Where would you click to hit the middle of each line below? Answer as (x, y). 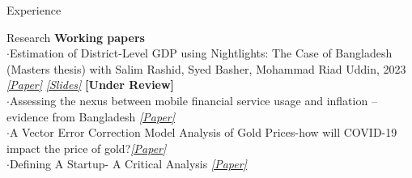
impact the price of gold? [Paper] (87, 148)
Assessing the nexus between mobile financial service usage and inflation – (193, 100)
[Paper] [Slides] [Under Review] (91, 85)
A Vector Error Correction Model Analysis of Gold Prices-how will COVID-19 (203, 132)
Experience (34, 10)
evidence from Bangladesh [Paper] (91, 116)
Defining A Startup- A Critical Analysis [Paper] (128, 164)
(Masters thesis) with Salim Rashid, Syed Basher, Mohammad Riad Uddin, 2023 (206, 68)
